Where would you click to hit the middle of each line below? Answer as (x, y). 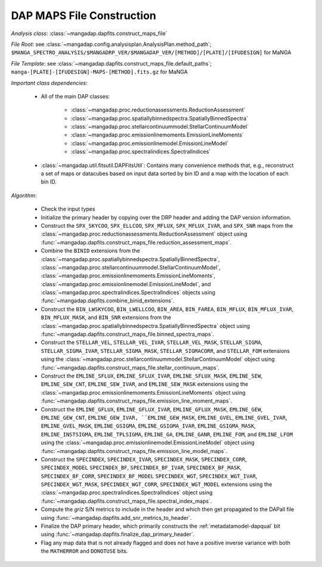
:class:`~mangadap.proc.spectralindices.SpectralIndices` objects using (128, 293)
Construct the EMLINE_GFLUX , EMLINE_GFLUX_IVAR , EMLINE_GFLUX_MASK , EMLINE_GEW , (151, 409)
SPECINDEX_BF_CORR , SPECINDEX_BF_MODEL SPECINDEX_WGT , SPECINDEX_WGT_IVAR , (149, 476)
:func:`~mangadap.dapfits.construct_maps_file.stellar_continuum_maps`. (130, 367)
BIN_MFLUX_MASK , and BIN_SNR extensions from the (106, 317)
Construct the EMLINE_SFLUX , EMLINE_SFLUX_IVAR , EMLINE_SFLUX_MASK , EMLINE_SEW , (151, 376)
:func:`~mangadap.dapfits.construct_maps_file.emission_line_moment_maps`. (137, 401)
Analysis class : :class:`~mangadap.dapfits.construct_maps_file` (89, 33)
